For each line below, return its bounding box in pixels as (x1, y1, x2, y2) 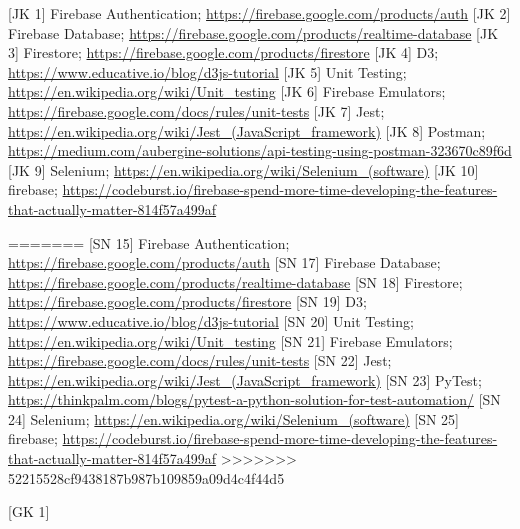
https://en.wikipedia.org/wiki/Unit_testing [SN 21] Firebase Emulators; (8, 330, 453, 351)
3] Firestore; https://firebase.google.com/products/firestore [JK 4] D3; (8, 42, 439, 63)
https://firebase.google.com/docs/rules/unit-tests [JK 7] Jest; (8, 100, 385, 121)
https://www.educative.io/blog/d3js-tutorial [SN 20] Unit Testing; (8, 310, 414, 331)
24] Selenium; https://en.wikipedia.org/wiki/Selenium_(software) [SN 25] (8, 408, 460, 429)
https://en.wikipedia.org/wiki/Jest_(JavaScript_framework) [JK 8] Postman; (8, 120, 486, 141)
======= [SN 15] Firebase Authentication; (8, 232, 290, 253)
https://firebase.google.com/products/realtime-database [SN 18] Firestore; (8, 271, 463, 292)
